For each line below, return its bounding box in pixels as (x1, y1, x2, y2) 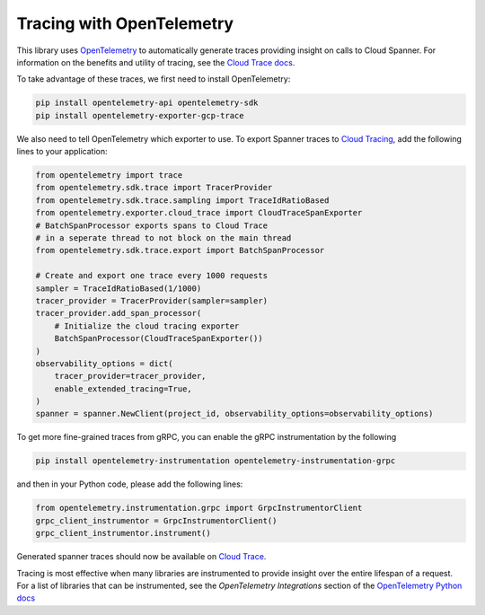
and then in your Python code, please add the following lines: (16, 479, 243, 489)
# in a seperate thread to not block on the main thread (35, 233, 292, 243)
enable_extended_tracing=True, (54, 383, 192, 394)
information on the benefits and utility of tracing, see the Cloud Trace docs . (16, 57, 295, 67)
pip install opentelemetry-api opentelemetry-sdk (35, 98, 259, 108)
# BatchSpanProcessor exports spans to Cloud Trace (35, 220, 269, 231)
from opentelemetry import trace (35, 171, 183, 180)
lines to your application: (16, 146, 108, 157)
